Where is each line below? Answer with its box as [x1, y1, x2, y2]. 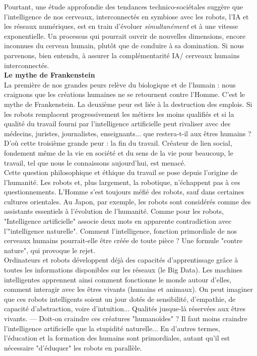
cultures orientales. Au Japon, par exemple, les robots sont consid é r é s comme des [4, 196, 251, 206]
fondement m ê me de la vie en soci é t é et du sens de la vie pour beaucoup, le [4, 147, 233, 158]
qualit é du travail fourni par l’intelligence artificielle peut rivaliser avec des [4, 118, 231, 129]
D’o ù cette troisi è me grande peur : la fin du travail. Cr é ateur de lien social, [4, 138, 232, 148]
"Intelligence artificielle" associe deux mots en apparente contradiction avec [4, 216, 232, 226]
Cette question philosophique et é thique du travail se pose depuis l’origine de [4, 167, 238, 178]
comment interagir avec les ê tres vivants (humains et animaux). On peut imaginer [4, 284, 253, 294]
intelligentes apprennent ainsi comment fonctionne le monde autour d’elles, [4, 274, 232, 284]
